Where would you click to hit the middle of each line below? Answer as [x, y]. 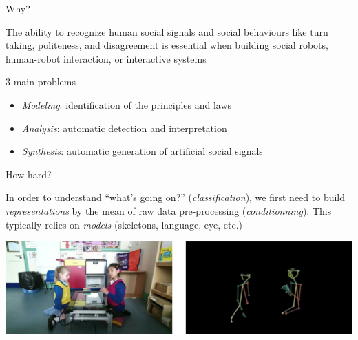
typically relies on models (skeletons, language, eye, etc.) [124, 224]
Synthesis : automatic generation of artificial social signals [142, 151]
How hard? [29, 174]
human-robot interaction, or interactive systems [106, 58]
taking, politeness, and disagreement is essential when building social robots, [167, 45]
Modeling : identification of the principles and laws [127, 104]
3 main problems [41, 82]
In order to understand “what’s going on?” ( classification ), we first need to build [176, 197]
